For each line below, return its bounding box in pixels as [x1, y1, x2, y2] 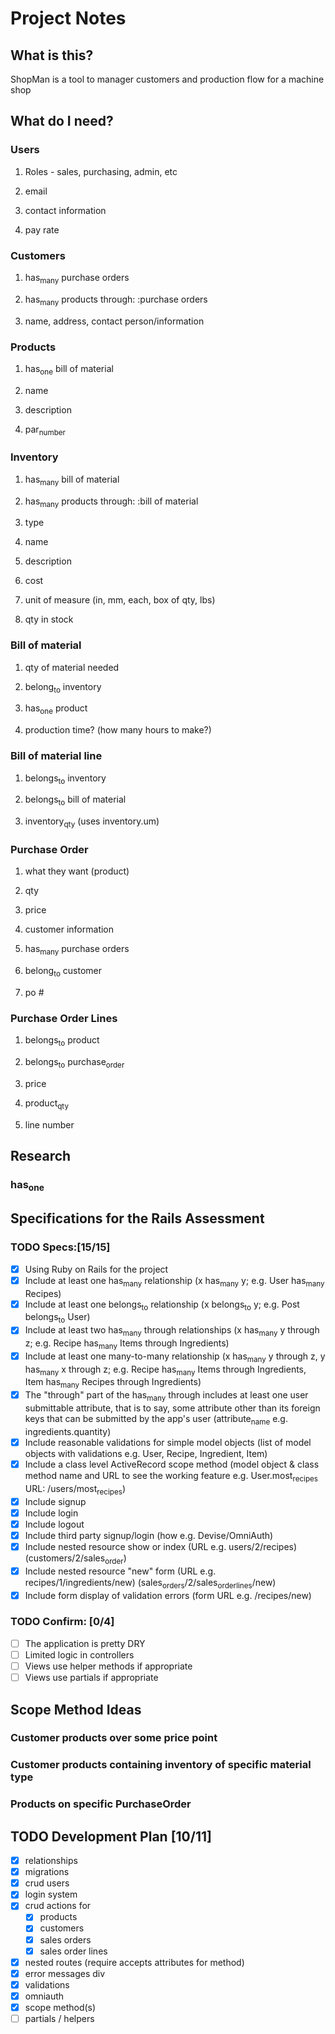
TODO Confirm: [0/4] [10, 1615, 115, 1629]
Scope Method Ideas [10, 1701, 142, 1718]
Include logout [24, 1518, 85, 1530]
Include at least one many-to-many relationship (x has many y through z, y [24, 1350, 326, 1364]
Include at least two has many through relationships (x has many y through [24, 1324, 320, 1339]
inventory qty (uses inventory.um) [24, 815, 160, 829]
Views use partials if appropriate [24, 1672, 159, 1684]
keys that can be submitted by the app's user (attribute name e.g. [24, 1413, 288, 1427]
